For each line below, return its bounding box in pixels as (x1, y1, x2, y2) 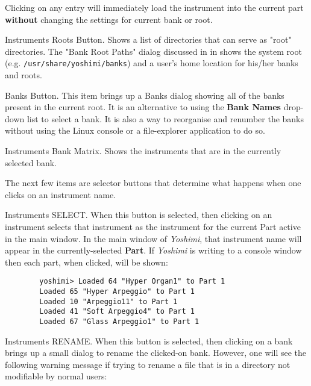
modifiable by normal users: (5, 370, 107, 382)
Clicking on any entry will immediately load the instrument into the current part (5, 1, 304, 13)
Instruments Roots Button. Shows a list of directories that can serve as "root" (5, 33, 292, 46)
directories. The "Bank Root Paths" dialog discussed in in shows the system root (5, 45, 302, 57)
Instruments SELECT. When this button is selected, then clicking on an (5, 208, 272, 221)
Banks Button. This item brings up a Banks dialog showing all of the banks (5, 89, 284, 101)
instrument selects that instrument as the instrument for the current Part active (5, 220, 301, 232)
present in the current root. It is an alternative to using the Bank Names (5, 101, 281, 113)
